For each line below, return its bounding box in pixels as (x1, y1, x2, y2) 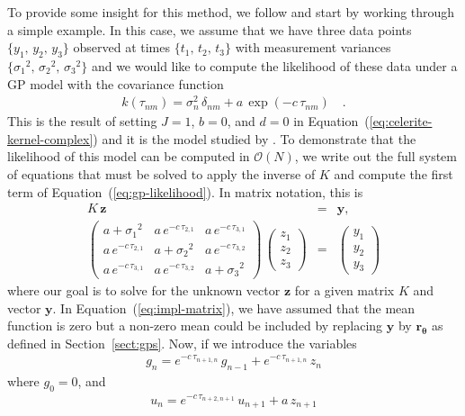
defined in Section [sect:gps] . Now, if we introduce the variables (7, 333, 357, 352)
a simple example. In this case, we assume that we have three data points (7, 20, 412, 39)
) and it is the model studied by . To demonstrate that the (93, 129, 416, 148)
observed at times (73, 38, 170, 57)
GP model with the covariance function (7, 74, 224, 93)
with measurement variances (235, 38, 391, 57)
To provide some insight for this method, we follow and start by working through (7, 3, 455, 21)
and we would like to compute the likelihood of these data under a (91, 56, 458, 75)
